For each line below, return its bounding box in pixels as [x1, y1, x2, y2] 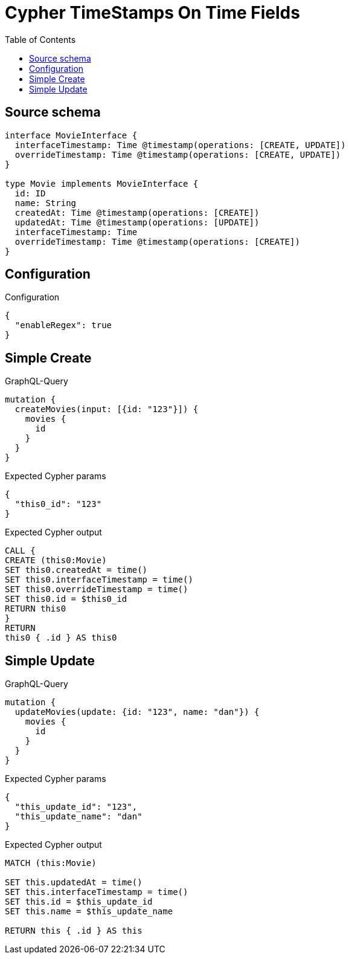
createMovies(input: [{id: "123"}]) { [14, 404, 199, 415]
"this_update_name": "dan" [14, 812, 142, 822]
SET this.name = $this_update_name [5, 906, 173, 917]
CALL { [5, 546, 36, 556]
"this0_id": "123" [14, 499, 102, 509]
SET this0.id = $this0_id [5, 594, 127, 604]
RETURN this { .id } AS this [5, 926, 142, 936]
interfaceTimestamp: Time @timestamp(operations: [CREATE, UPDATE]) [14, 140, 346, 150]
